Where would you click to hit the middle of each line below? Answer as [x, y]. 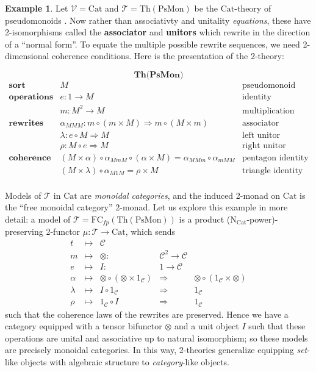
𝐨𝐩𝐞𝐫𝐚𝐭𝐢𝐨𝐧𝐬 [31, 97]
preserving [24, 231]
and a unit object [206, 326]
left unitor [261, 135]
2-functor [63, 231]
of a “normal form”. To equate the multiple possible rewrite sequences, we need [153, 44]
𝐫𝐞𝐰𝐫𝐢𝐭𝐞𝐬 [26, 123]
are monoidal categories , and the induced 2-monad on [180, 195]
